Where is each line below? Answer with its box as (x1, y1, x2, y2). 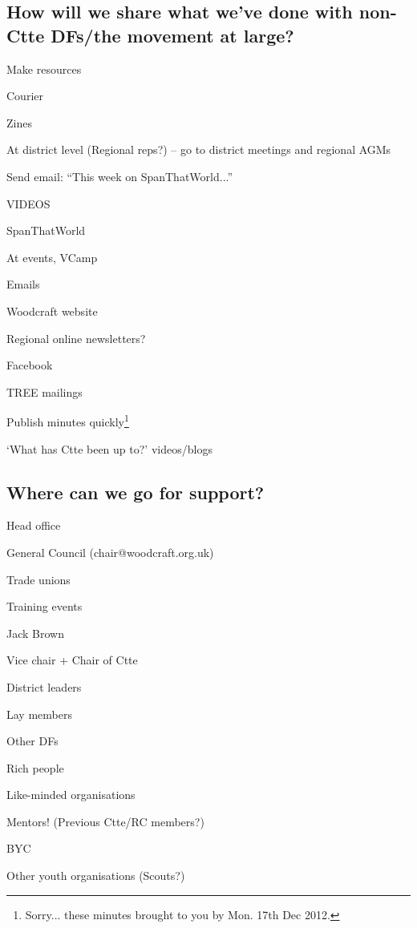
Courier (6, 87, 43, 104)
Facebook (6, 357, 53, 373)
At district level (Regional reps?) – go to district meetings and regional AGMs (6, 141, 391, 158)
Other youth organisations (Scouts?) (6, 867, 185, 884)
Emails (6, 276, 40, 293)
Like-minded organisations (6, 786, 136, 803)
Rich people (6, 759, 64, 776)
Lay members (6, 705, 72, 722)
